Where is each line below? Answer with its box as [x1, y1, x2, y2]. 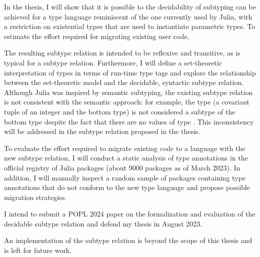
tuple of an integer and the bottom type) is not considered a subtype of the [4, 106, 235, 116]
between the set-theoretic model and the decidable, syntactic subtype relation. [4, 77, 244, 87]
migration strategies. [4, 191, 67, 202]
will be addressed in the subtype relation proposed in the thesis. [4, 126, 200, 136]
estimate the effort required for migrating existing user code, [4, 30, 189, 41]
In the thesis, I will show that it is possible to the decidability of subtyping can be [4, 1, 256, 11]
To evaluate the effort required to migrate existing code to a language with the [4, 142, 245, 153]
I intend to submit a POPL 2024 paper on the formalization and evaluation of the [4, 208, 255, 219]
